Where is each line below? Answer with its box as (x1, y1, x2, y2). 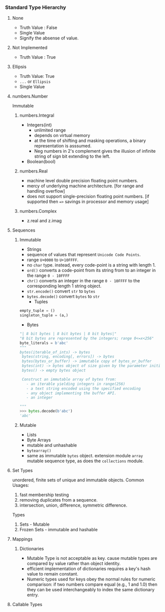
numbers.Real (19, 168, 48, 174)
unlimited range (34, 127, 66, 133)
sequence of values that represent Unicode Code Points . (27, 252, 141, 258)
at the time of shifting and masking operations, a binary (34, 137, 146, 144)
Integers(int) (27, 122, 52, 128)
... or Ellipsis (19, 78, 51, 85)
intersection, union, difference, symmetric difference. (19, 502, 128, 508)
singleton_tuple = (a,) (19, 313, 69, 318)
